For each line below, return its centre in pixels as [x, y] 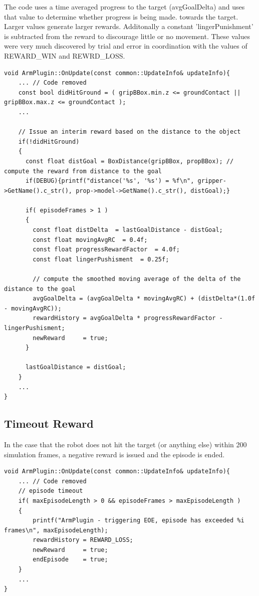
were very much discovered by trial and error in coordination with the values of [126, 46]
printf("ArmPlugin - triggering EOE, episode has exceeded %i [139, 521]
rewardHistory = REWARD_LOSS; [83, 540]
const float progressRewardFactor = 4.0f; [106, 250]
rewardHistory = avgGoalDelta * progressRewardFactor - [128, 318]
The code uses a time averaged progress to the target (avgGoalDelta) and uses [124, 7]
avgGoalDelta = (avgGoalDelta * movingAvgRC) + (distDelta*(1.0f [144, 299]
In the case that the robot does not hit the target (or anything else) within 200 [125, 444]
